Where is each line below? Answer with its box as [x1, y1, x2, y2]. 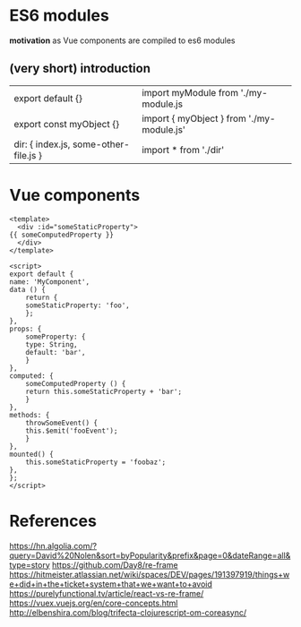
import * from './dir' [142, 143, 225, 156]
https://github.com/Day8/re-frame [52, 559, 178, 570]
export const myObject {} [13, 117, 120, 130]
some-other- [72, 138, 130, 150]
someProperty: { [25, 332, 87, 341]
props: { [9, 324, 42, 333]
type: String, [25, 339, 78, 349]
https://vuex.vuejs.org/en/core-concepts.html [9, 597, 178, 608]
